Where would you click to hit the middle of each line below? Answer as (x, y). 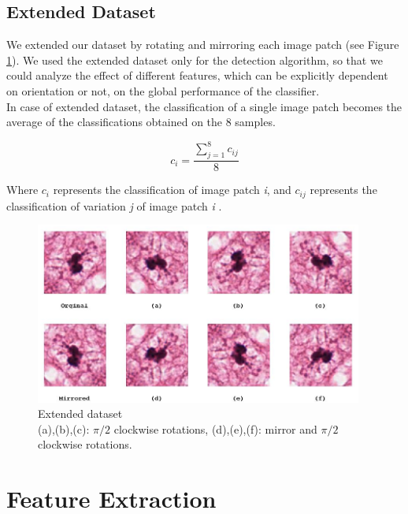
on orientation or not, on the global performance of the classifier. (163, 90)
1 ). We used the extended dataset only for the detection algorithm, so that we (195, 60)
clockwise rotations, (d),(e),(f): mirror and (215, 428)
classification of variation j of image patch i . (114, 205)
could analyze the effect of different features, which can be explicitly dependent (197, 75)
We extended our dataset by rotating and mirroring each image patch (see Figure (203, 45)
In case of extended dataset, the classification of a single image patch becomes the (204, 106)
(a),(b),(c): (64, 428)
